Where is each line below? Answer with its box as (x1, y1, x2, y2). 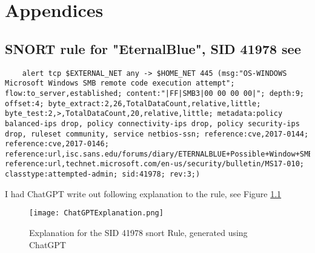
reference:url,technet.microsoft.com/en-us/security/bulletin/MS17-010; (5, 160, 304, 169)
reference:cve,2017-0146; (5, 140, 109, 149)
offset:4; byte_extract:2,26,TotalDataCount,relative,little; (5, 99, 261, 108)
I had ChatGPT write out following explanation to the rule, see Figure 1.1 (5, 187, 282, 200)
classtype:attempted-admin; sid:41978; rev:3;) (5, 170, 201, 179)
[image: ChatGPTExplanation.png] (29, 209, 164, 218)
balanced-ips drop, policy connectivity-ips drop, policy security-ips (5, 119, 300, 128)
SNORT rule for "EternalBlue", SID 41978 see (5, 39, 301, 58)
